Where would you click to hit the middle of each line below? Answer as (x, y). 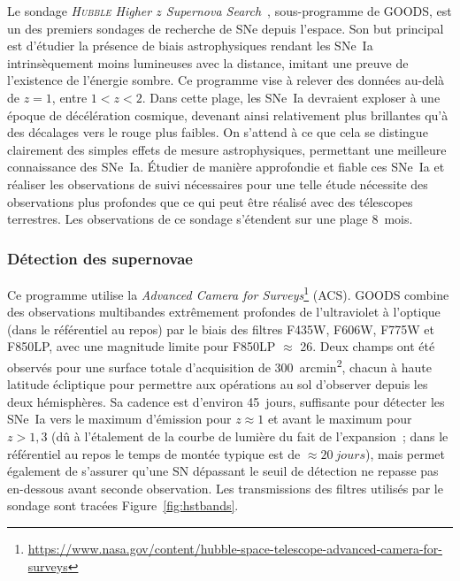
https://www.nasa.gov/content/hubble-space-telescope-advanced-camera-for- (235, 548)
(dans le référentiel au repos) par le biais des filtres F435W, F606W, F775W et (221, 329)
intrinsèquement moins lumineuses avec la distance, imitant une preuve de (208, 62)
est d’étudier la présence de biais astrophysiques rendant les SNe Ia (190, 46)
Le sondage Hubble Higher (80, 11)
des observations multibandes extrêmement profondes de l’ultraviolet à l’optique (224, 312)
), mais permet (406, 453)
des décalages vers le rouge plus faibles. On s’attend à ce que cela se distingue (218, 132)
